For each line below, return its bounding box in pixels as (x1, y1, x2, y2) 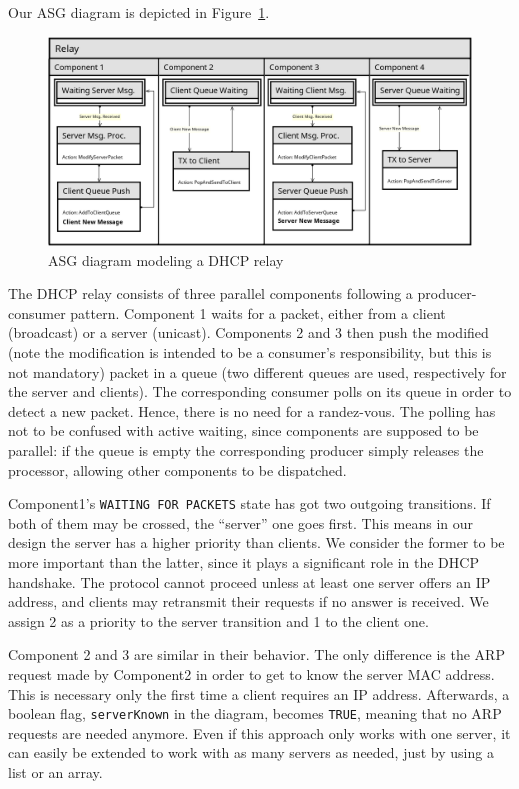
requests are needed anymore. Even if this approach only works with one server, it (8, 722, 511, 743)
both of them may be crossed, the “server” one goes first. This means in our (8, 512, 474, 533)
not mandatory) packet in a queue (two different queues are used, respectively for (8, 361, 507, 382)
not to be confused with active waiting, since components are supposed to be (8, 420, 479, 441)
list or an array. (8, 762, 103, 783)
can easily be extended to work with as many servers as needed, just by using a (8, 742, 494, 763)
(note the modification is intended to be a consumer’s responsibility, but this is (8, 342, 492, 363)
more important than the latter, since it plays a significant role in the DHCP (8, 552, 479, 573)
